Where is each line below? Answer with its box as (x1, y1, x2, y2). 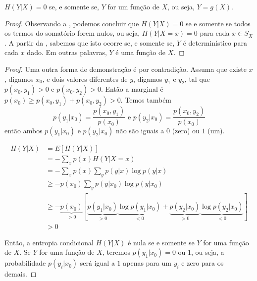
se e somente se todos (185, 18, 251, 28)
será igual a (80, 258, 115, 268)
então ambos (4, 125, 43, 136)
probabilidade (4, 258, 46, 268)
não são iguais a (115, 125, 164, 136)
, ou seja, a (191, 247, 224, 257)
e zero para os (181, 258, 224, 268)
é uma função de (115, 47, 165, 57)
